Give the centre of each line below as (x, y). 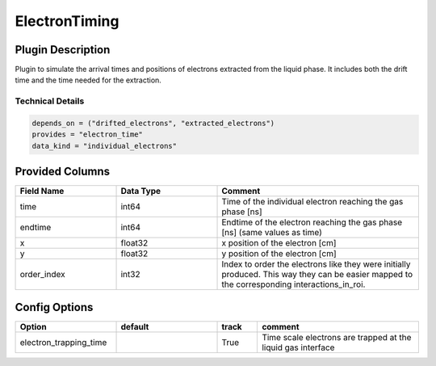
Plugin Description (63, 50)
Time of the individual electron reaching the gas (312, 202)
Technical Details (50, 101)
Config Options (54, 307)
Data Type (141, 191)
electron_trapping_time (63, 342)
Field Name (42, 191)
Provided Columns (63, 172)
